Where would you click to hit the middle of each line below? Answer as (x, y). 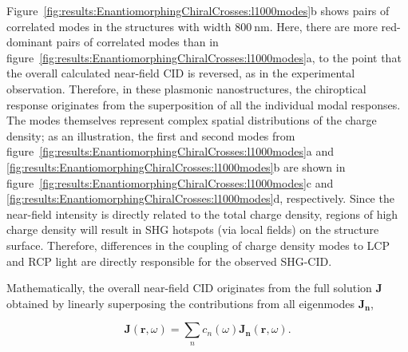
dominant (30, 42)
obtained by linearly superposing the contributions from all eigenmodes (181, 303)
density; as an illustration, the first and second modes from (151, 135)
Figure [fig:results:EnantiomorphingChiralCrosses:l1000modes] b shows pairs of (198, 10)
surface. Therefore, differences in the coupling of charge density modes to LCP (198, 245)
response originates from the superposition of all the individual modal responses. (204, 104)
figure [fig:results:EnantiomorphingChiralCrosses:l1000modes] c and (170, 182)
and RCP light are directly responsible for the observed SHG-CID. (169, 261)
